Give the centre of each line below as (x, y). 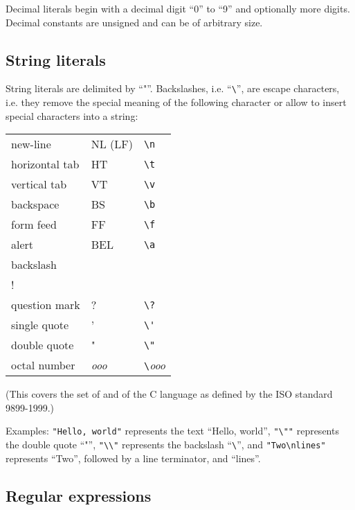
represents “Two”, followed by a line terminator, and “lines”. (133, 458)
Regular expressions (79, 495)
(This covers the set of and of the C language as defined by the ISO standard (169, 394)
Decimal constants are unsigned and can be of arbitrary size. (134, 22)
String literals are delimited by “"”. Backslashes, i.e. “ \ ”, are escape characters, (173, 88)
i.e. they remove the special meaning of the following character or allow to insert (176, 102)
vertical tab (39, 184)
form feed (34, 225)
